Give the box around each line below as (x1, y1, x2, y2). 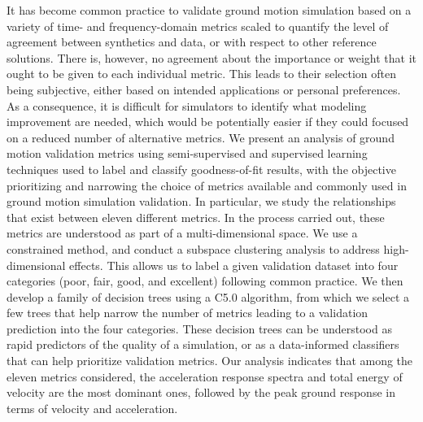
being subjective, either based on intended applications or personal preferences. (7, 80, 401, 98)
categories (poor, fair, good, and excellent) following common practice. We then (7, 272, 403, 289)
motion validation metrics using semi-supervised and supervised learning (7, 145, 368, 162)
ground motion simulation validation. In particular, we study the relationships (7, 193, 396, 210)
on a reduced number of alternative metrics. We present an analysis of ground (7, 128, 395, 146)
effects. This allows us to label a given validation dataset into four (69, 256, 399, 273)
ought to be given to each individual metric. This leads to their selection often (7, 65, 397, 82)
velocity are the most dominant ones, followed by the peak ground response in (7, 384, 395, 401)
